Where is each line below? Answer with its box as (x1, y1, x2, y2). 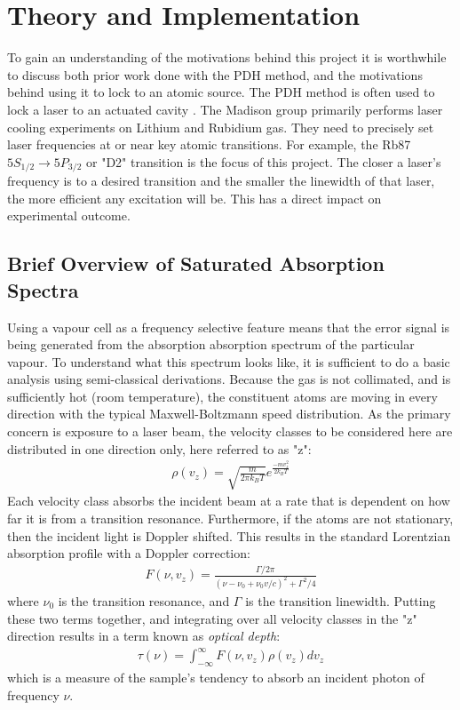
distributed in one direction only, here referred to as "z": (7, 439, 312, 458)
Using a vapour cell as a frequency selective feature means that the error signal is (7, 317, 450, 336)
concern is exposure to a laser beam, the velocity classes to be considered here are (7, 422, 453, 441)
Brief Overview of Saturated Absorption (7, 250, 385, 277)
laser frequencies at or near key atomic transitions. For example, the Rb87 (7, 135, 411, 154)
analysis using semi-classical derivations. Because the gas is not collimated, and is (7, 370, 451, 388)
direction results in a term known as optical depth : (7, 626, 281, 645)
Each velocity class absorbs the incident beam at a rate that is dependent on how (7, 491, 450, 510)
